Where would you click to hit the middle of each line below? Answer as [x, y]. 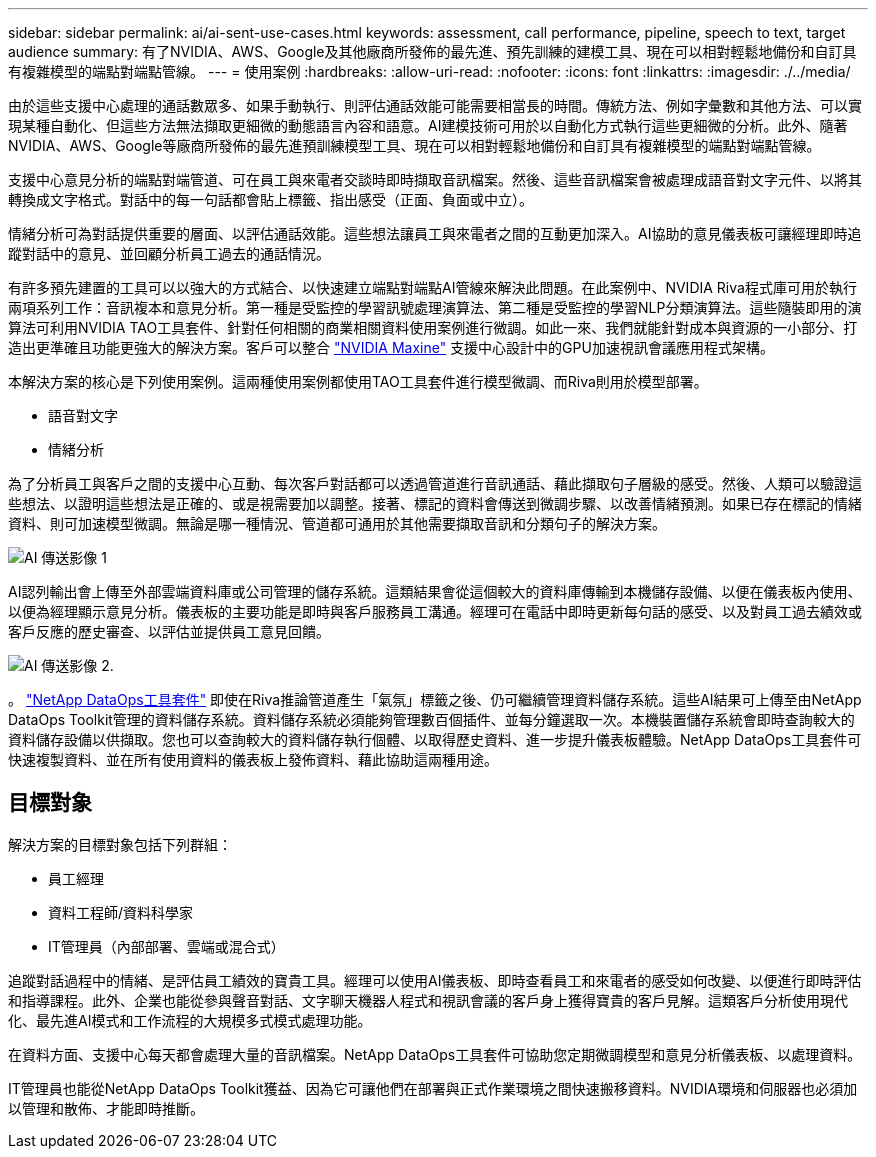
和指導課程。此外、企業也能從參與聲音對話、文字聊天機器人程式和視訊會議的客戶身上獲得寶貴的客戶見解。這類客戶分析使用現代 [428, 1000]
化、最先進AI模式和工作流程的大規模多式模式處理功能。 [190, 1020]
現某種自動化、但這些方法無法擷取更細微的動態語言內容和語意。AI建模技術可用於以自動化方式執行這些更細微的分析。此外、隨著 [428, 125]
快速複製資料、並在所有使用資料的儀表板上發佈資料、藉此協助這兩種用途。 [253, 759]
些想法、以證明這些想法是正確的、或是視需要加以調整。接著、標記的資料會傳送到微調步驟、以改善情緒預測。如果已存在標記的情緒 [435, 503]
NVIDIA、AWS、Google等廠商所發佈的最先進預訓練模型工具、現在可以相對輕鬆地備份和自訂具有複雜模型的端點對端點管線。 [414, 145]
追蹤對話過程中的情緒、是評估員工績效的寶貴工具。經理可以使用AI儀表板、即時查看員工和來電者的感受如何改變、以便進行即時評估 [435, 980]
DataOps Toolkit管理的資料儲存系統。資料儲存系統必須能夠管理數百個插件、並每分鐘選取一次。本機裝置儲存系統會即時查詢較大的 [431, 719]
